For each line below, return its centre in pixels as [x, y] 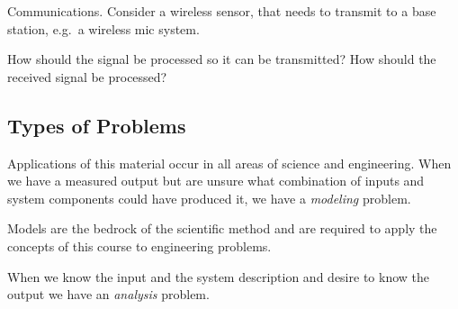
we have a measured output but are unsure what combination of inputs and [216, 181]
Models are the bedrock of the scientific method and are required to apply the [222, 228]
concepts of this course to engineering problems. [139, 245]
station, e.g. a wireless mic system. [103, 28]
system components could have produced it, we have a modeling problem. [209, 198]
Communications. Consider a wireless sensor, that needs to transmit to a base [222, 11]
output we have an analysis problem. [108, 294]
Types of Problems [97, 125]
